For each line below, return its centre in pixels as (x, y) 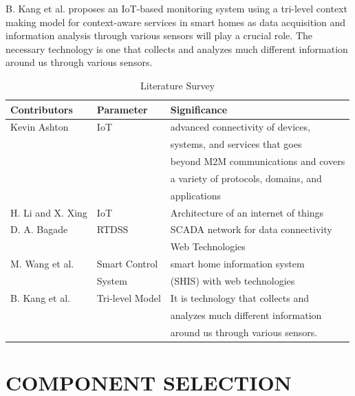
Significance (199, 109)
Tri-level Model (129, 297)
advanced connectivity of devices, (240, 127)
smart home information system (237, 264)
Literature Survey (178, 85)
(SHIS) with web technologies (233, 280)
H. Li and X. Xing (49, 212)
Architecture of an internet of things (247, 212)
